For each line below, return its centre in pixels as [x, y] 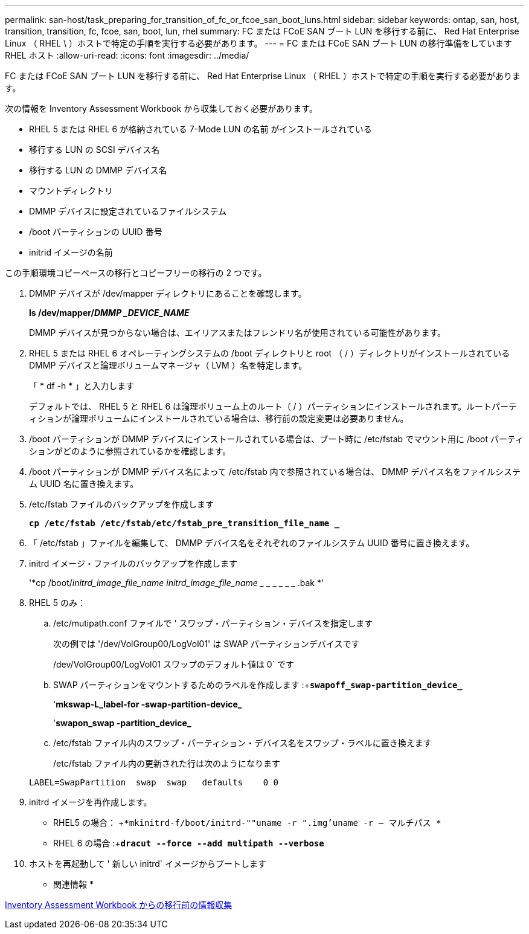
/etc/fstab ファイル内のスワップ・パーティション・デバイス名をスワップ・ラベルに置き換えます [242, 743]
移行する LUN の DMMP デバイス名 [98, 170]
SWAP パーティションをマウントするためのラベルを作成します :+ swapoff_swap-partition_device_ [258, 685]
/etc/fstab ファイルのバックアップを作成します [121, 504]
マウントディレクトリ [71, 191]
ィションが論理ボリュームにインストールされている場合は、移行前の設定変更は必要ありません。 [219, 418]
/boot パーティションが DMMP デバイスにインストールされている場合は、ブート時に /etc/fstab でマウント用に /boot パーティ [277, 439]
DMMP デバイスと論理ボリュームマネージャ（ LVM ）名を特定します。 [168, 365]
